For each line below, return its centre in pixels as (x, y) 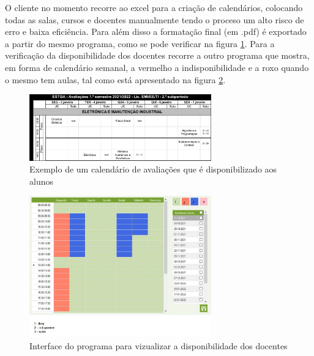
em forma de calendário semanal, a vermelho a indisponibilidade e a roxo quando (157, 67)
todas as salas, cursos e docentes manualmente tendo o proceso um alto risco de (155, 19)
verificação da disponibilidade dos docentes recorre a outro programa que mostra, (157, 55)
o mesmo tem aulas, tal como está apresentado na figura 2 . (115, 79)
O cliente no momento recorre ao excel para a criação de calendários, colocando (154, 7)
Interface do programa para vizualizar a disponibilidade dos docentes (159, 345)
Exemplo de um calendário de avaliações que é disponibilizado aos (153, 169)
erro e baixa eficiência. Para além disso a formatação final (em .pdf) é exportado (156, 32)
